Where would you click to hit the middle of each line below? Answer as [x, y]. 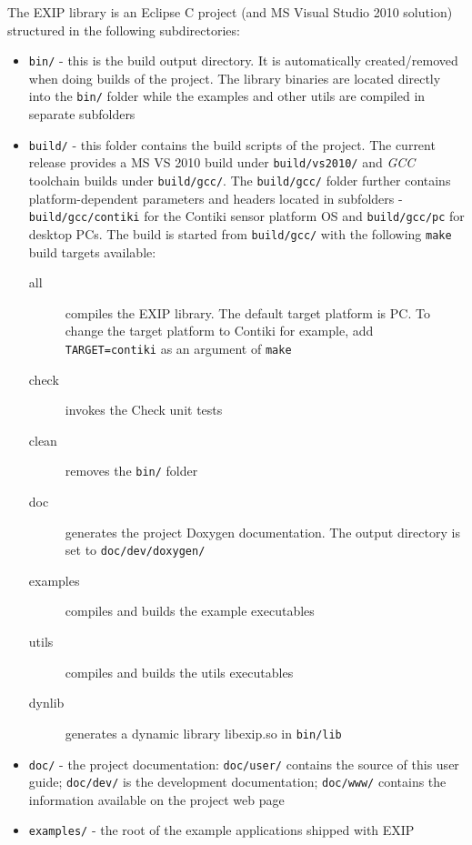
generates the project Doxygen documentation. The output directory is [262, 532]
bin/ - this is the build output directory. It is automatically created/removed [243, 60]
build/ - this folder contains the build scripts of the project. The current [232, 144]
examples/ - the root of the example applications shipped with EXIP [221, 830]
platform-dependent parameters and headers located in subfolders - [216, 198]
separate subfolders [82, 114]
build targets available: [92, 251]
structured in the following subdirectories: [124, 30]
